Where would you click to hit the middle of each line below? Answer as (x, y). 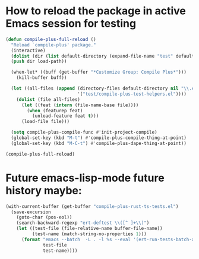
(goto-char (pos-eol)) (44, 217)
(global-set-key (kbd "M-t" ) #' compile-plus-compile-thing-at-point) (99, 138)
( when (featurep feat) (55, 110)
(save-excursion (31, 212)
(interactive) (28, 50)
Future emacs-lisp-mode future (85, 178)
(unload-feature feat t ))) (65, 116)
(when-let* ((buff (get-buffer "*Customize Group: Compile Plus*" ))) (99, 72)
